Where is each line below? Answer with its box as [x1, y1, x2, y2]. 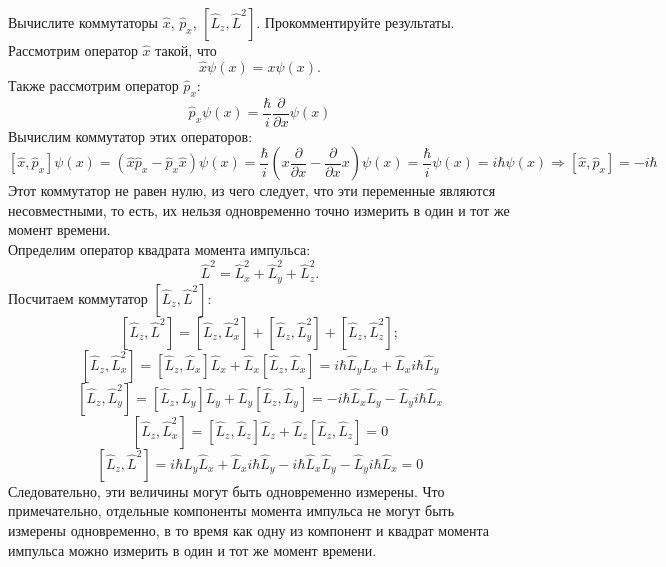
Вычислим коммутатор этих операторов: [8, 125, 253, 146]
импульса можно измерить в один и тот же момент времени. [8, 539, 377, 560]
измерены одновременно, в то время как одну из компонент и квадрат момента [8, 520, 489, 540]
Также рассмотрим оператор [8, 74, 179, 95]
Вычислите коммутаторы [8, 12, 158, 32]
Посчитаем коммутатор [8, 287, 148, 308]
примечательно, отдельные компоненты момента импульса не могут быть [8, 500, 455, 521]
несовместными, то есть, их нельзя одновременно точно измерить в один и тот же [8, 199, 510, 220]
